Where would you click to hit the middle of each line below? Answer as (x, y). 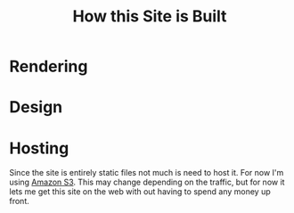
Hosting (39, 148)
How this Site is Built (150, 16)
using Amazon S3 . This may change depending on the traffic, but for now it (147, 182)
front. (19, 201)
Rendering (49, 66)
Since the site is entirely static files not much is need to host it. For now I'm (147, 173)
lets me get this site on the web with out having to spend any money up (140, 192)
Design (36, 107)
